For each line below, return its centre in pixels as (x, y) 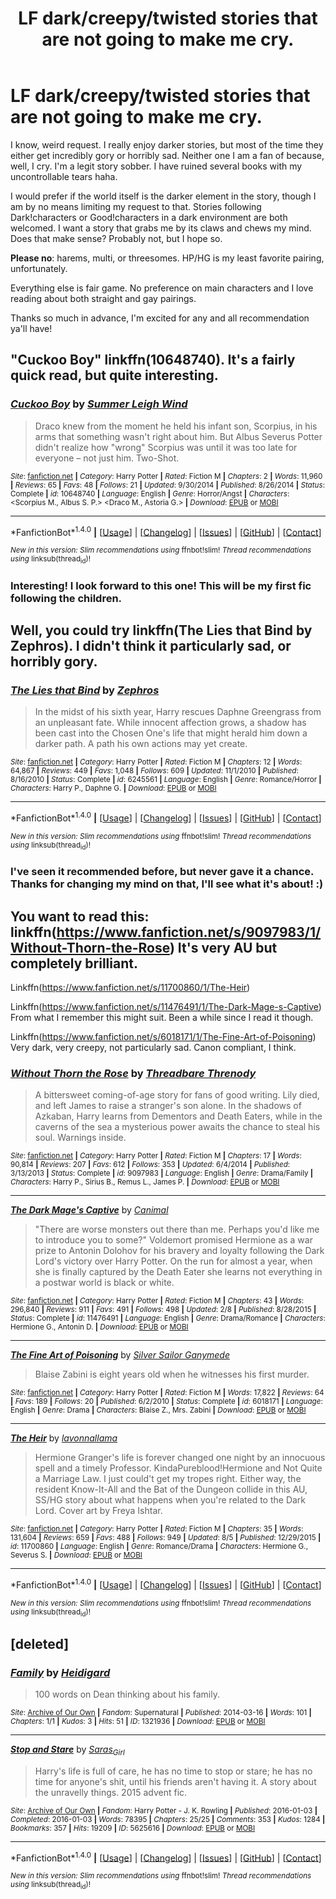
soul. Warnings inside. (80, 1138)
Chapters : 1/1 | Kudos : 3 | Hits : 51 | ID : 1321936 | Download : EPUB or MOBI (138, 1721)
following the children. (66, 598)
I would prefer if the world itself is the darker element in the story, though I (163, 196)
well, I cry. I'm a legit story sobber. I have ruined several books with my (156, 166)
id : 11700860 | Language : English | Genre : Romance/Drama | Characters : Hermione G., (159, 1547)
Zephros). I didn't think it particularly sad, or (151, 645)
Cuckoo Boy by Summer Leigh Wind (99, 404)
